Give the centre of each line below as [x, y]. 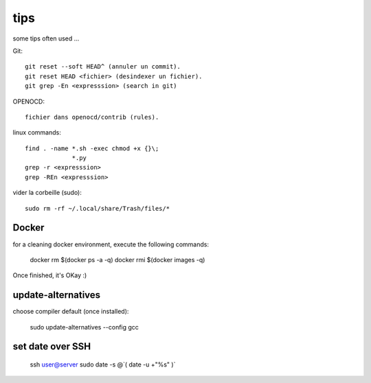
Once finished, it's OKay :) [50, 275]
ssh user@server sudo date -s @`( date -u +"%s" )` [103, 364]
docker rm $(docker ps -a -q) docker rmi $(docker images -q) [117, 259]
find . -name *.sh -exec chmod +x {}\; [92, 148]
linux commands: [37, 132]
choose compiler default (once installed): [71, 312]
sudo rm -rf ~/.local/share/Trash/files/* [98, 208]
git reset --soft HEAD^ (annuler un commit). [103, 67]
